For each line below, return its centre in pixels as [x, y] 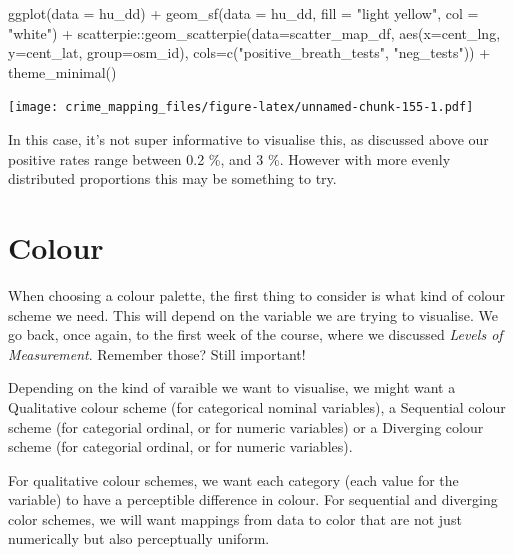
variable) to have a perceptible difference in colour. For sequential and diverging [253, 499]
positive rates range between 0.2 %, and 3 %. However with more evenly [229, 158]
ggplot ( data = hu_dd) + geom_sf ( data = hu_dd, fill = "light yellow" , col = [243, 13]
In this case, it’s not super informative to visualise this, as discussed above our [248, 139]
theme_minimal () [62, 71]
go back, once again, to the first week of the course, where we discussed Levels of [255, 334]
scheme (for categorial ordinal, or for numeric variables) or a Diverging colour [246, 426]
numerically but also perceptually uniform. [139, 538]
